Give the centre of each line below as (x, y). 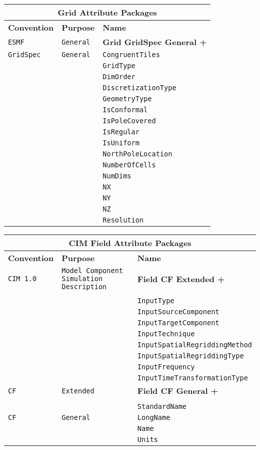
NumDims (117, 176)
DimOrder (119, 77)
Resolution (123, 220)
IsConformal (125, 110)
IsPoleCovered (129, 121)
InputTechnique (166, 334)
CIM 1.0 (22, 279)
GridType (119, 66)
